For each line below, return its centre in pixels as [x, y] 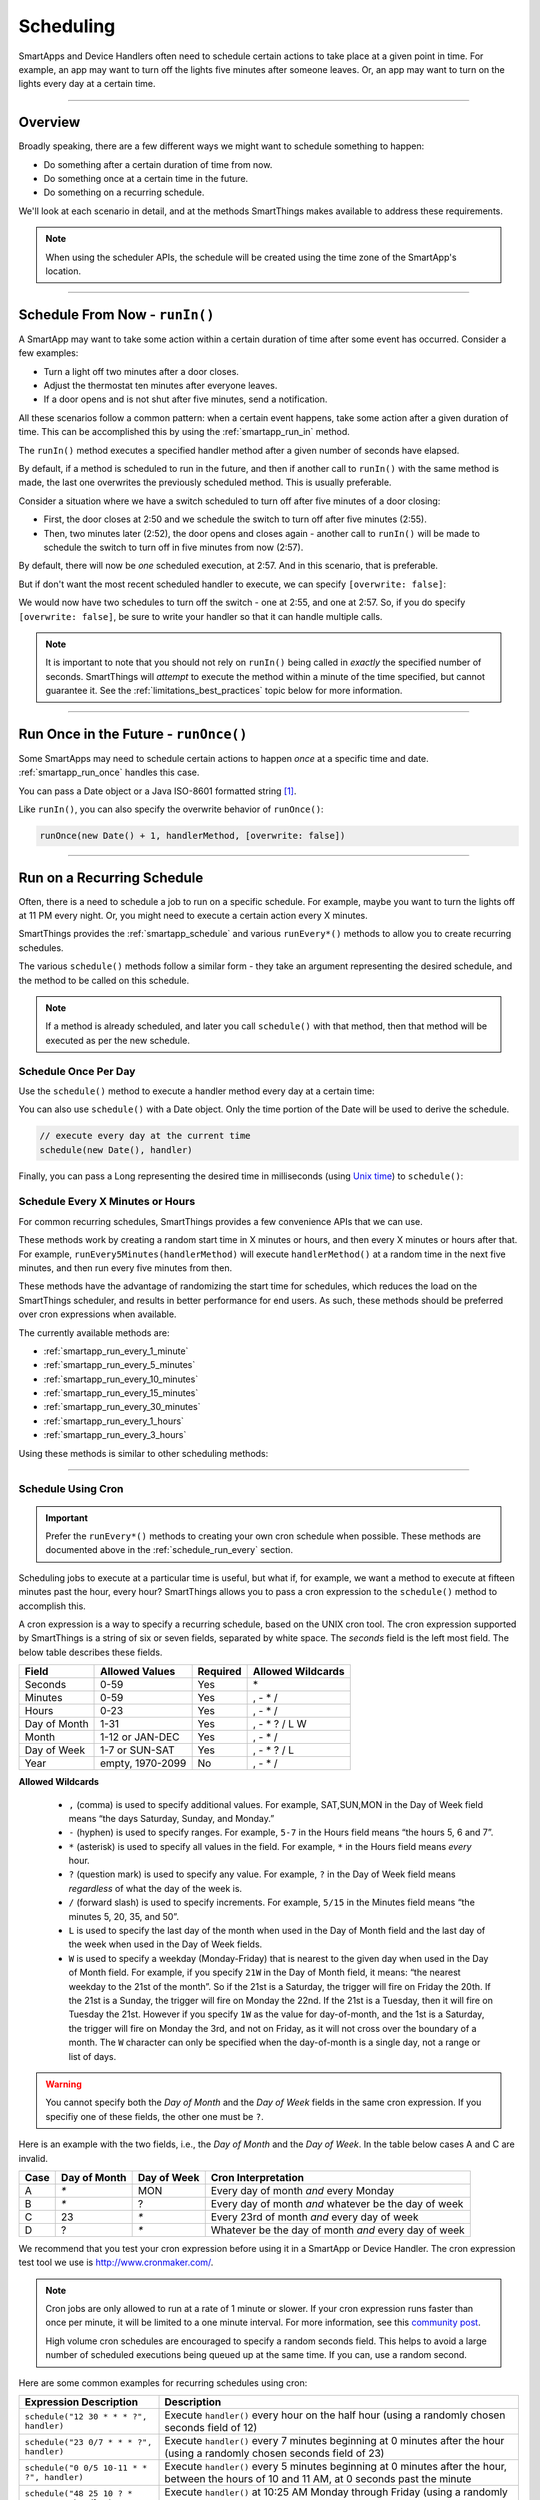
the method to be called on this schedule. [104, 980]
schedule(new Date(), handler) [116, 1149]
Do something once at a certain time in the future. [146, 179]
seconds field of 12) [211, 2428]
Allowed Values [138, 1672]
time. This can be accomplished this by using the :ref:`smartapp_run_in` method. [184, 432]
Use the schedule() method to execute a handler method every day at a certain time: [196, 1091]
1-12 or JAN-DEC [140, 1737]
